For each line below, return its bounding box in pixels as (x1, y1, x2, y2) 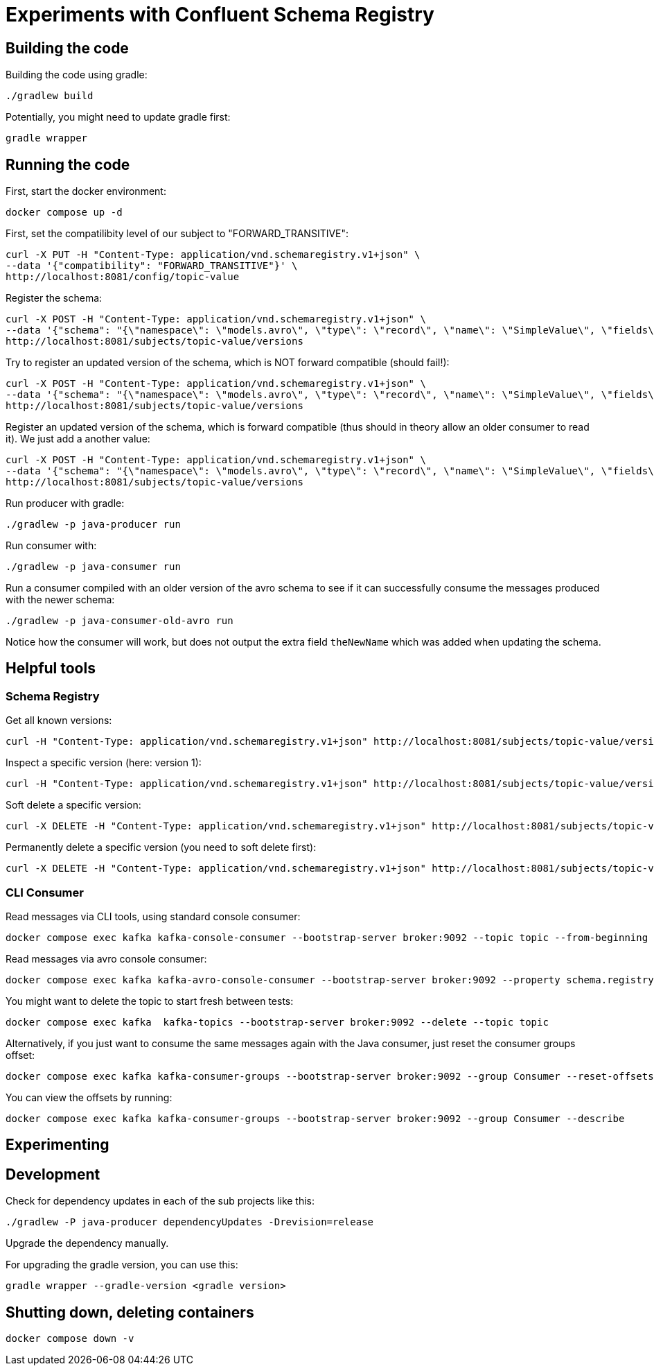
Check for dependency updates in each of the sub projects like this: (6, 1195, 315, 1207)
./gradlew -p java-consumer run (6, 561, 181, 573)
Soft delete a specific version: (6, 799, 141, 811)
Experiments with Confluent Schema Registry (6, 3, 434, 26)
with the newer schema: (6, 594, 115, 606)
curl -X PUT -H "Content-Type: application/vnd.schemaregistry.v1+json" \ (6, 249, 421, 261)
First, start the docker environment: (6, 185, 166, 198)
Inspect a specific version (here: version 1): (6, 757, 202, 769)
